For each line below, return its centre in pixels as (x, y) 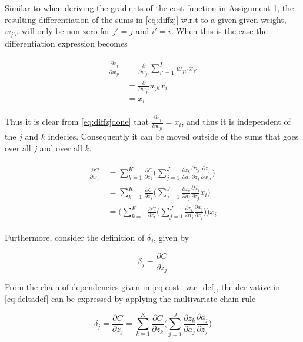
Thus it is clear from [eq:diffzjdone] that (77, 122)
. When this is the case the (219, 31)
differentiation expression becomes (66, 43)
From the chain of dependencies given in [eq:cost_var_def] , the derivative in (142, 287)
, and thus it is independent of (236, 122)
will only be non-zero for (66, 31)
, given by (171, 238)
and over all (61, 147)
